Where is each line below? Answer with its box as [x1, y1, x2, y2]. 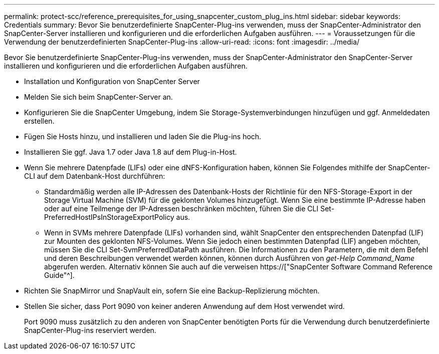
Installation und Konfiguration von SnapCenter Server [24, 77, 200, 86]
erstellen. [24, 117, 55, 125]
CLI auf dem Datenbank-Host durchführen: [24, 172, 165, 180]
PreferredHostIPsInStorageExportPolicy [44, 213, 174, 221]
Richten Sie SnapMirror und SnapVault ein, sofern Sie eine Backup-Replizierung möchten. [24, 286, 320, 295]
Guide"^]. [44, 271, 75, 279]
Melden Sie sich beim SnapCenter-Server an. [24, 93, 173, 101]
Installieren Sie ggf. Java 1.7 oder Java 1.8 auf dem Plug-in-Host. [24, 148, 237, 156]
